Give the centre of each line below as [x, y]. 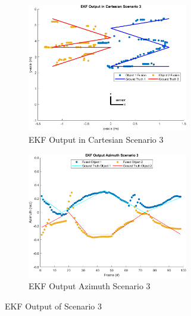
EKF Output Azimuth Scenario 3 [90, 286]
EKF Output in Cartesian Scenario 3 [96, 139]
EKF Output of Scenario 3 [54, 306]
